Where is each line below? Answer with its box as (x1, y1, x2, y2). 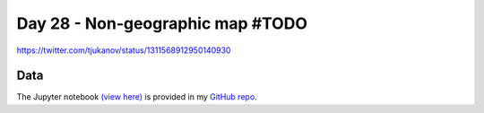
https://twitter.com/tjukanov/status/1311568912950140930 (16, 45, 231, 56)
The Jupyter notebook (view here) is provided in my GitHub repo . (16, 91, 257, 102)
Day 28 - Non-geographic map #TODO (16, 13, 308, 33)
